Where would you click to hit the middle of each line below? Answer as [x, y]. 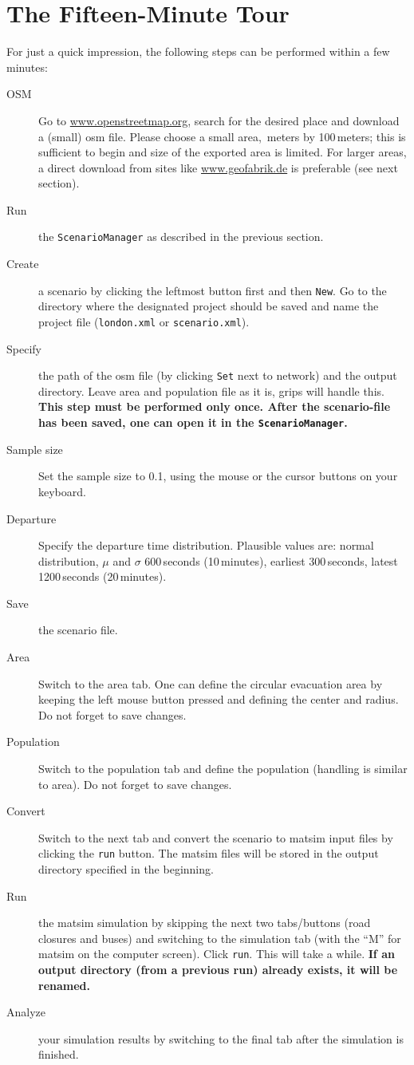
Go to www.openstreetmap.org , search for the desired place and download [219, 120]
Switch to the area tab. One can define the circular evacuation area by [211, 683]
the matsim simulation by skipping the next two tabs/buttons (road [205, 923]
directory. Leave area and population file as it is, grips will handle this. [211, 390]
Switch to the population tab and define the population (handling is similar [223, 769]
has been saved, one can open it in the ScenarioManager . [193, 422]
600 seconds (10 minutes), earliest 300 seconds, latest [271, 560]
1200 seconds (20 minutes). [103, 576]
